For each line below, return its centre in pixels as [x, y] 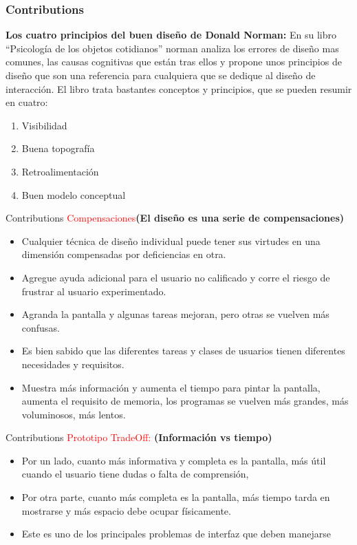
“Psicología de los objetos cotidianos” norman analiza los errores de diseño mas [172, 48]
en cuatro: [27, 102]
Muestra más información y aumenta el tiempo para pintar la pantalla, [171, 387]
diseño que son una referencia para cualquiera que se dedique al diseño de [161, 75]
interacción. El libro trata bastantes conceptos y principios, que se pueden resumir [179, 88]
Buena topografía [58, 148]
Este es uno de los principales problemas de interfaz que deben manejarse [176, 534]
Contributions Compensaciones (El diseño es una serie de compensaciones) [175, 218]
